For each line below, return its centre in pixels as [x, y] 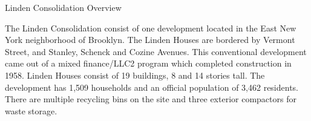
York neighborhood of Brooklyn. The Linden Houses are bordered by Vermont [150, 40]
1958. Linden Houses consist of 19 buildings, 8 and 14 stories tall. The [135, 75]
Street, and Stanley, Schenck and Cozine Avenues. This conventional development [156, 51]
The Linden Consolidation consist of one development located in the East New [151, 28]
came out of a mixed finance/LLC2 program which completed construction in [148, 63]
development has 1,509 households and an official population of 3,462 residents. [152, 87]
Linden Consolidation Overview [63, 7]
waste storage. [31, 110]
